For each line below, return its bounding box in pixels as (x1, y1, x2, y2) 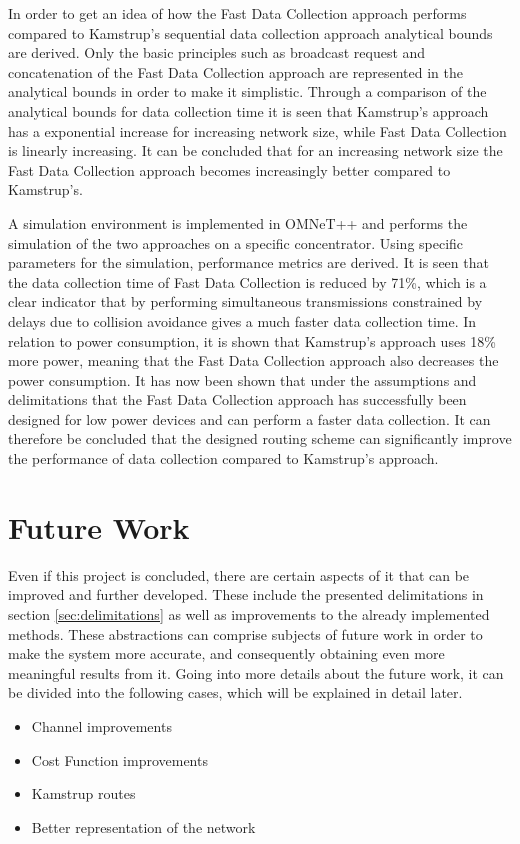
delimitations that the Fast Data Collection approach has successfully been (8, 389, 467, 410)
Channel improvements (31, 715, 172, 736)
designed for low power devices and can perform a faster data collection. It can (8, 408, 491, 429)
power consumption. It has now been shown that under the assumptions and (8, 369, 477, 390)
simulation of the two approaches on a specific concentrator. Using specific (8, 232, 464, 253)
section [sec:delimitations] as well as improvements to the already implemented (8, 603, 490, 624)
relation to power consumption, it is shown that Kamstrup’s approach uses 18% (8, 330, 496, 351)
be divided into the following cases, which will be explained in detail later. (8, 682, 463, 703)
